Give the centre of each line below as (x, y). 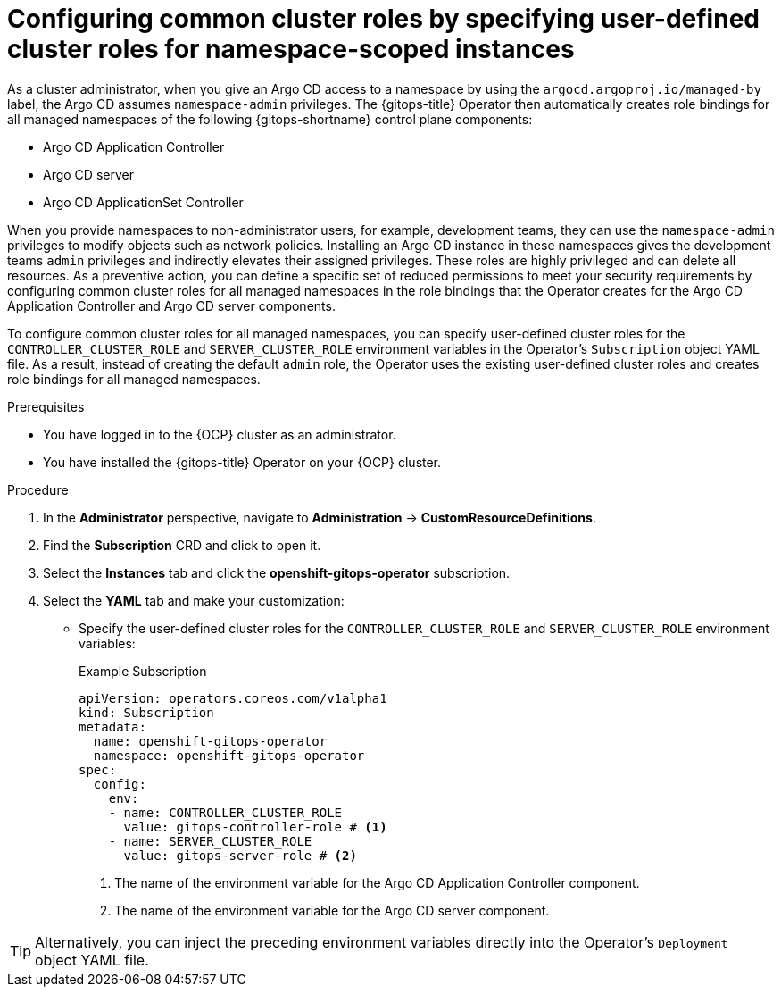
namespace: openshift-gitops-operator (229, 755)
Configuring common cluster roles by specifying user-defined (383, 19)
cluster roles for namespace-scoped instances (291, 49)
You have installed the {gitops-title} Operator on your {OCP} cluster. (242, 462)
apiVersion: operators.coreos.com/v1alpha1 (233, 698)
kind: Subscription (146, 712)
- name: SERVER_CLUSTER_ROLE (210, 841)
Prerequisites (46, 406)
